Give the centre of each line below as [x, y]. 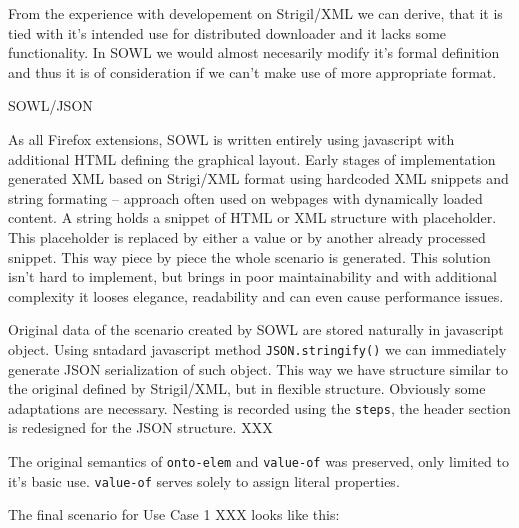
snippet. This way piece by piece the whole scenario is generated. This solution [249, 256]
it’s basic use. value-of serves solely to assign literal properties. [204, 480]
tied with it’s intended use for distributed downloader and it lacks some [227, 32]
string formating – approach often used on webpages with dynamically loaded [245, 197]
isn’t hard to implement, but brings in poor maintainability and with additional [252, 276]
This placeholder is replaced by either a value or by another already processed [247, 236]
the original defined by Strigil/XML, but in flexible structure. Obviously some [247, 388]
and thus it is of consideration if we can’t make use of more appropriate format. [252, 71]
